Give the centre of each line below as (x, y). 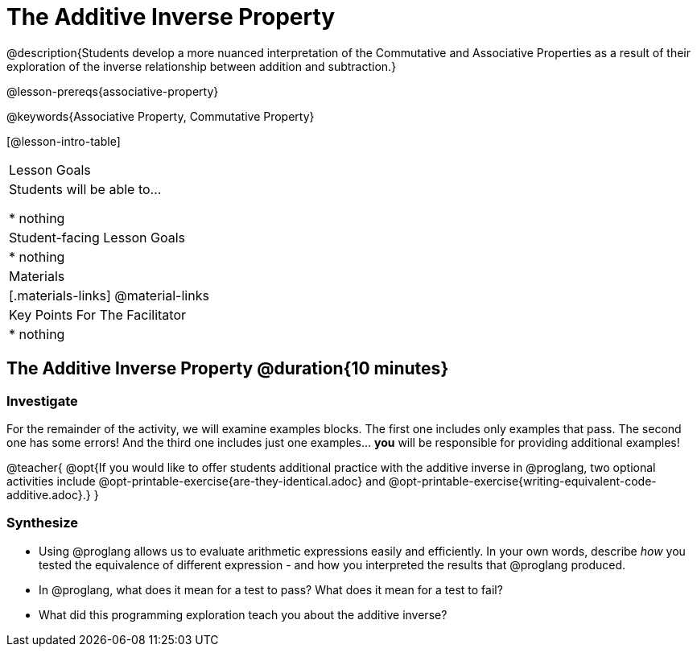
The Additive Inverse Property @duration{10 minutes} (228, 369)
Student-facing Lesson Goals (97, 237)
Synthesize (43, 523)
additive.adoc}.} (49, 494)
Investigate (42, 401)
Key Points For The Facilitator (98, 314)
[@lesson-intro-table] (64, 141)
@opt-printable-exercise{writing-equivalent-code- (522, 481)
